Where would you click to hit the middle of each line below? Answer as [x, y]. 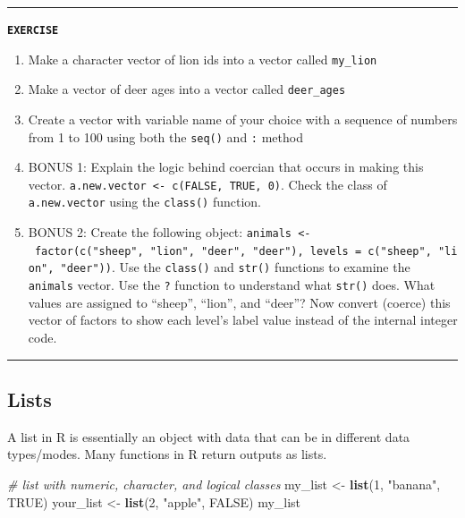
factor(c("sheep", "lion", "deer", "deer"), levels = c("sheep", [233, 251]
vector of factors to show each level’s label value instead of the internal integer [243, 320]
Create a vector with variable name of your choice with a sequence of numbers [243, 119]
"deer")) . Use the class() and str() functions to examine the [235, 267]
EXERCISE [33, 30]
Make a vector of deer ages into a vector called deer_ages [187, 89]
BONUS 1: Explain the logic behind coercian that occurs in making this [226, 167]
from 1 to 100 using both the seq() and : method [165, 136]
